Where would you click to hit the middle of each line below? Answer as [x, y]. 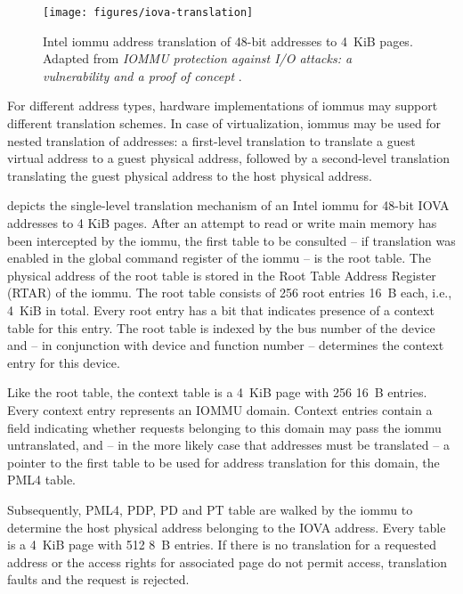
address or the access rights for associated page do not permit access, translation [227, 561]
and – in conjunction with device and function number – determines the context [226, 345]
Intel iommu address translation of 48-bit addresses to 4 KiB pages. [228, 41]
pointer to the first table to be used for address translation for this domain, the [223, 462]
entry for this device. [64, 362]
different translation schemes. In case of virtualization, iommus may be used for [224, 123]
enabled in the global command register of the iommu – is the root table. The [219, 258]
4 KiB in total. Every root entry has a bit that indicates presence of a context [221, 309]
